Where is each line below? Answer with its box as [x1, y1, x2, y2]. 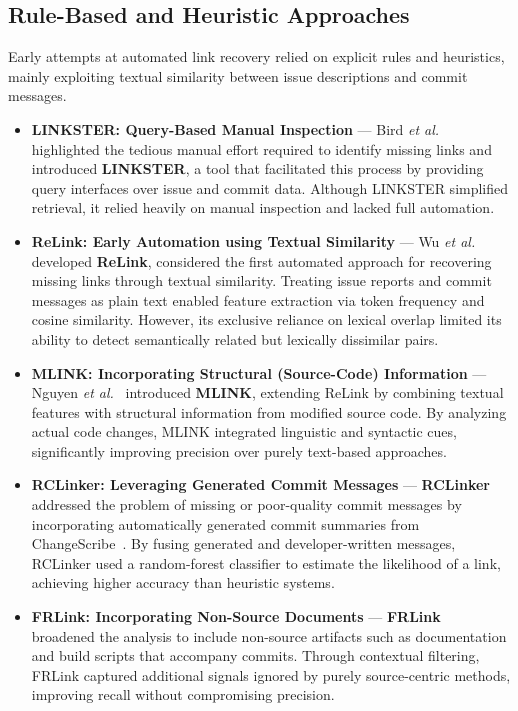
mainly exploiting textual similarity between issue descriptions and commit [8, 65, 468, 86]
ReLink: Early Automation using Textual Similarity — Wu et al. [31, 230, 476, 251]
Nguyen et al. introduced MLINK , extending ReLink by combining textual [31, 382, 504, 403]
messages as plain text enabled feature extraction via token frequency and [31, 289, 485, 310]
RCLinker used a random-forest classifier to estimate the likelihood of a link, [31, 552, 501, 573]
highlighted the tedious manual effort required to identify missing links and [31, 138, 492, 159]
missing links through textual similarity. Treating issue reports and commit [31, 270, 492, 291]
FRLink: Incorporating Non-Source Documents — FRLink [31, 606, 441, 627]
